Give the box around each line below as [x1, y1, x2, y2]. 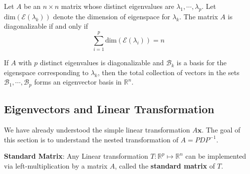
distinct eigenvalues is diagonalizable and [40, 57, 164, 68]
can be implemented [185, 151, 247, 161]
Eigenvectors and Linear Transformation [4, 101, 214, 117]
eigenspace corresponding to [4, 67, 88, 77]
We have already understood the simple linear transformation [4, 124, 190, 134]
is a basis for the [176, 57, 227, 68]
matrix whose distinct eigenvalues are [61, 1, 174, 11]
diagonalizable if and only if [4, 21, 88, 31]
